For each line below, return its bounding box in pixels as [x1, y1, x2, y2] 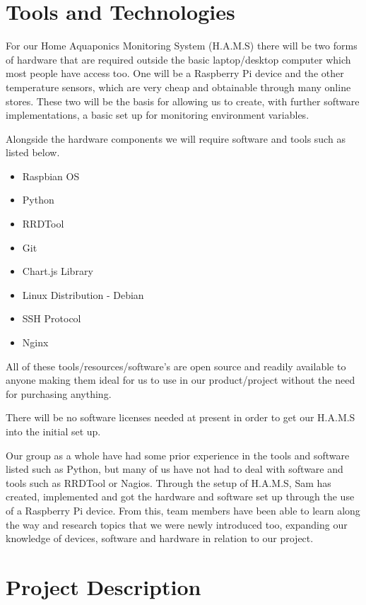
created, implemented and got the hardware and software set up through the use [6, 489, 355, 504]
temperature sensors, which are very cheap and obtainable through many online [6, 79, 351, 94]
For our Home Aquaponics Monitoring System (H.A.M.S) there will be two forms [6, 38, 358, 53]
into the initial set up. [6, 424, 101, 438]
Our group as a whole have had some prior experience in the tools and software [6, 447, 350, 462]
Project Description [6, 572, 201, 601]
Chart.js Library [22, 264, 93, 278]
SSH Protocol [22, 311, 81, 326]
